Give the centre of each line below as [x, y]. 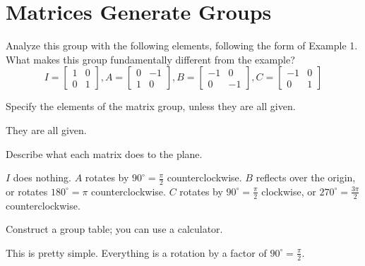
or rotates [27, 191]
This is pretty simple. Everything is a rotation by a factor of [136, 252]
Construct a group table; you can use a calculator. [114, 229]
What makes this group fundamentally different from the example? [150, 59]
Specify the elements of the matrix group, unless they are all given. [151, 106]
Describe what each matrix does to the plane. [104, 153]
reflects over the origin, [306, 177]
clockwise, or [289, 191]
